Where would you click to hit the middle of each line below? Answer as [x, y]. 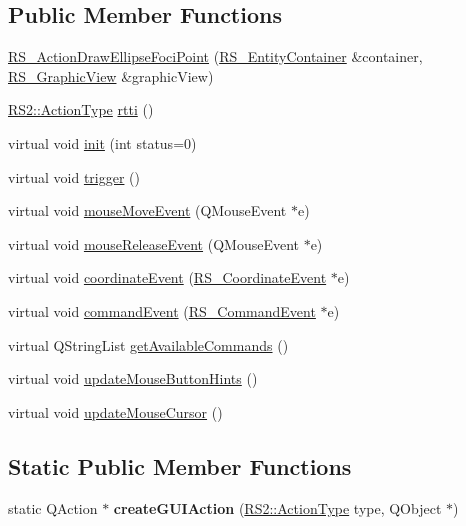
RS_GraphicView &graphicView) [111, 75]
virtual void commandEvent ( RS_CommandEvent [162, 310]
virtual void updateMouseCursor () [115, 411]
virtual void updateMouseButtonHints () [133, 378]
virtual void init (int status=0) [102, 142]
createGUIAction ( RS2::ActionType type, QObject [277, 507]
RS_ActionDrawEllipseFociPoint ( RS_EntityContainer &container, [215, 56]
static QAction [53, 507]
